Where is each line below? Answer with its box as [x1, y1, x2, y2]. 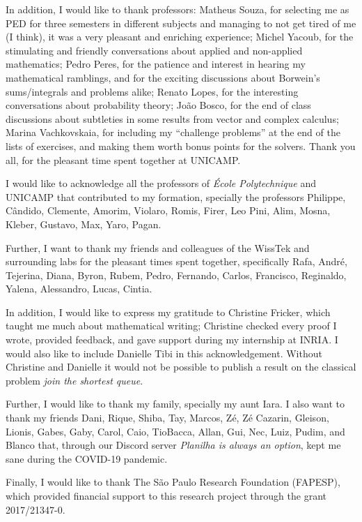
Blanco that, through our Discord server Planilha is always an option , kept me [6, 438, 341, 452]
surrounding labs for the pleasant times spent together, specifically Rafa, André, [6, 254, 347, 269]
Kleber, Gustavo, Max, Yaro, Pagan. [6, 216, 162, 231]
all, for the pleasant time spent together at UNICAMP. [6, 152, 241, 167]
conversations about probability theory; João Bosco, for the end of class [6, 98, 311, 112]
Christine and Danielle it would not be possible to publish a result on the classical [6, 359, 356, 374]
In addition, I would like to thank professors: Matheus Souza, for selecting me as [6, 2, 349, 16]
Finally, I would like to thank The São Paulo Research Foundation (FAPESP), [6, 475, 340, 489]
